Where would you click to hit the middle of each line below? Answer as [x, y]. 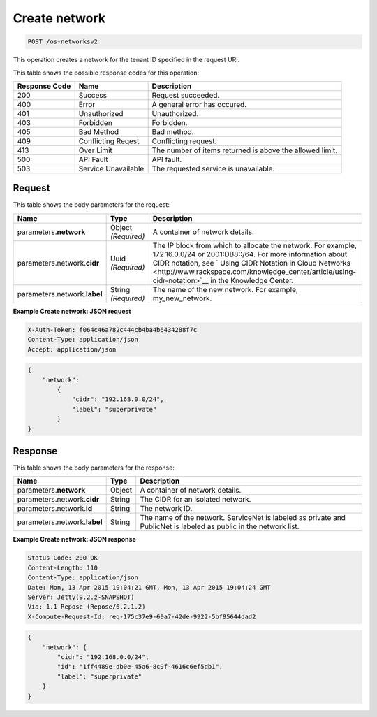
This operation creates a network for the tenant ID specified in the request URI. [126, 60]
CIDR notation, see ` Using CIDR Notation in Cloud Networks [251, 263]
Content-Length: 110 [62, 567]
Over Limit [96, 150]
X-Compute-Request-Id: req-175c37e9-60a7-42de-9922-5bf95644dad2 [142, 616]
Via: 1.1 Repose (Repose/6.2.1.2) [87, 607]
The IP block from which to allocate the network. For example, [255, 245]
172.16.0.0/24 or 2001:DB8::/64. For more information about [250, 254]
